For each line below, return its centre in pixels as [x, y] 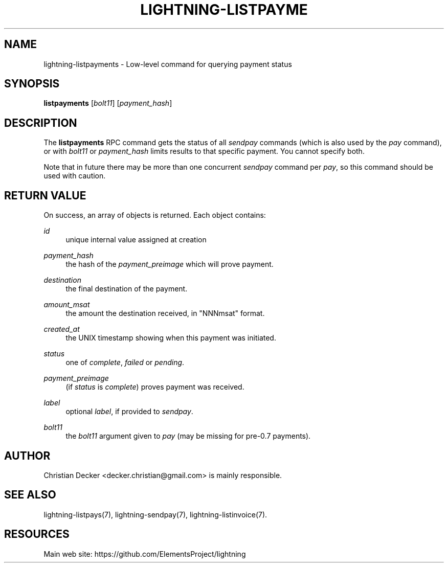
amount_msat [67, 305]
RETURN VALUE [45, 195]
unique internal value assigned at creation [136, 240]
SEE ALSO [30, 495]
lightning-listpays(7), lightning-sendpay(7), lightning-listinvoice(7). [155, 514]
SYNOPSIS [32, 84]
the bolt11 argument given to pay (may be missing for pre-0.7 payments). [188, 436]
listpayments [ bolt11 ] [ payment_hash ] [108, 103]
